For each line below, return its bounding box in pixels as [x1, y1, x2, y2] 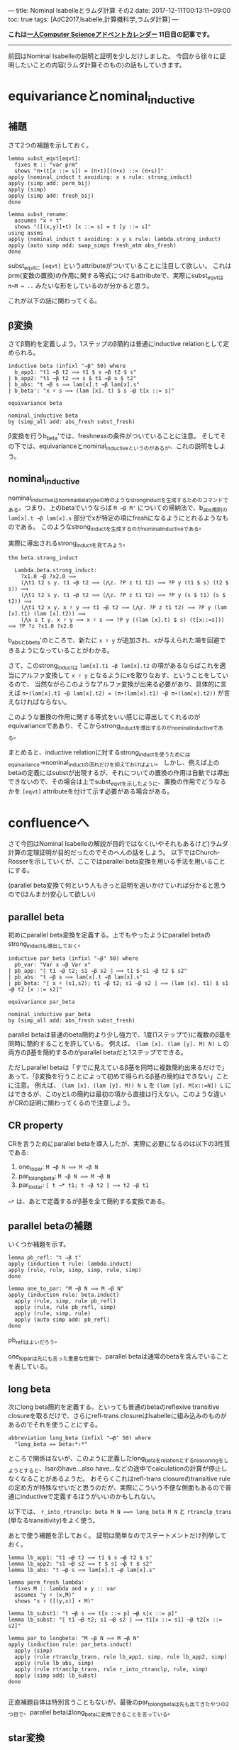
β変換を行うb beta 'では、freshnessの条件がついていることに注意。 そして [8, 432, 221, 442]
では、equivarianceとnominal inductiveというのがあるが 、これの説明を [20, 442, 213, 452]
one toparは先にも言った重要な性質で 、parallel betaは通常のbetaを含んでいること [8, 1351, 229, 1362]
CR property [8, 1120, 63, 1132]
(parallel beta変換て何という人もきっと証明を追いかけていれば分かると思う [8, 881, 226, 890]
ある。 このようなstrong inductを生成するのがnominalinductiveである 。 [20, 523, 206, 533]
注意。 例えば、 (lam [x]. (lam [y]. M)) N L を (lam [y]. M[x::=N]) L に [13, 1081, 232, 1089]
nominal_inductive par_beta [8, 1010, 91, 1018]
